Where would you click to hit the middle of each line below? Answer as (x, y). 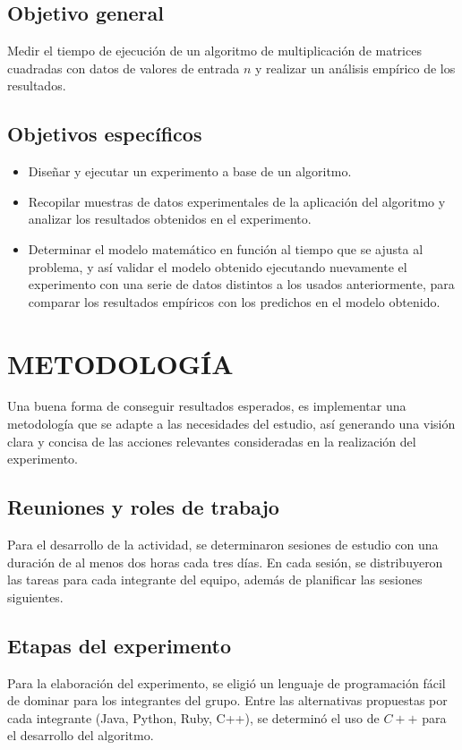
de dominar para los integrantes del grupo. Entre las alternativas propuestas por (227, 700)
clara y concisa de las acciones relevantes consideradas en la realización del (212, 441)
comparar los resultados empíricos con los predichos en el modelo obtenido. (234, 301)
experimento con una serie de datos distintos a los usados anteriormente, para (241, 284)
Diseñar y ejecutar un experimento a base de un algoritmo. (190, 171)
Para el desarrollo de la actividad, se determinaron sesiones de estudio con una (223, 545)
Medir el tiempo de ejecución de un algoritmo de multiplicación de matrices (214, 51)
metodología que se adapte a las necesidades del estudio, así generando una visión (231, 424)
